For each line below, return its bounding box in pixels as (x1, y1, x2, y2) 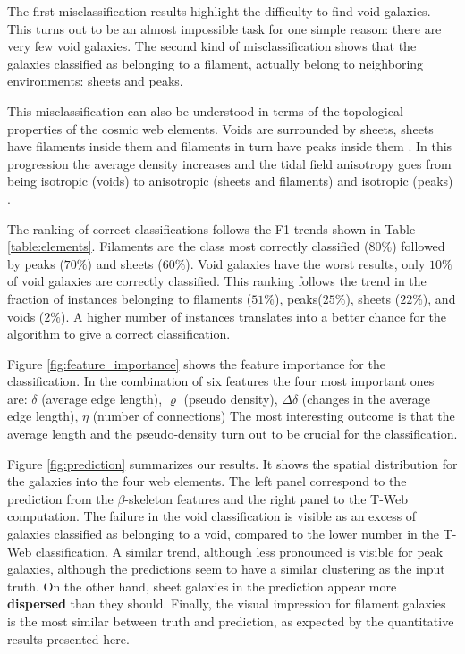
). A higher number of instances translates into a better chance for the (60, 306, 446, 325)
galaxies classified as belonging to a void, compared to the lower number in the (7, 524, 440, 543)
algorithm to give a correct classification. (7, 324, 231, 343)
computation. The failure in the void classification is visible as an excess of (7, 507, 417, 525)
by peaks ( (7, 254, 64, 272)
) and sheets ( (87, 254, 163, 272)
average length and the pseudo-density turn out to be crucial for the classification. (7, 424, 458, 443)
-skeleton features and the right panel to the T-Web (124, 489, 409, 507)
